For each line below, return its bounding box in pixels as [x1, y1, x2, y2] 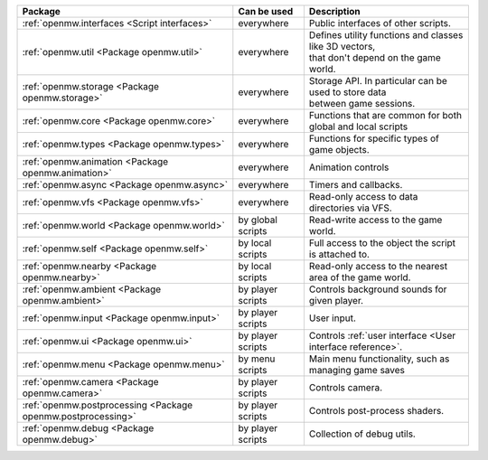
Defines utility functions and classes [308, 29, 464, 41]
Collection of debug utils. [308, 427, 416, 440]
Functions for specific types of [308, 132, 440, 145]
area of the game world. [308, 271, 411, 284]
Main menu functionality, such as [308, 352, 450, 365]
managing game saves [308, 364, 406, 376]
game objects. [308, 144, 370, 155]
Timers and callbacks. [308, 179, 403, 191]
